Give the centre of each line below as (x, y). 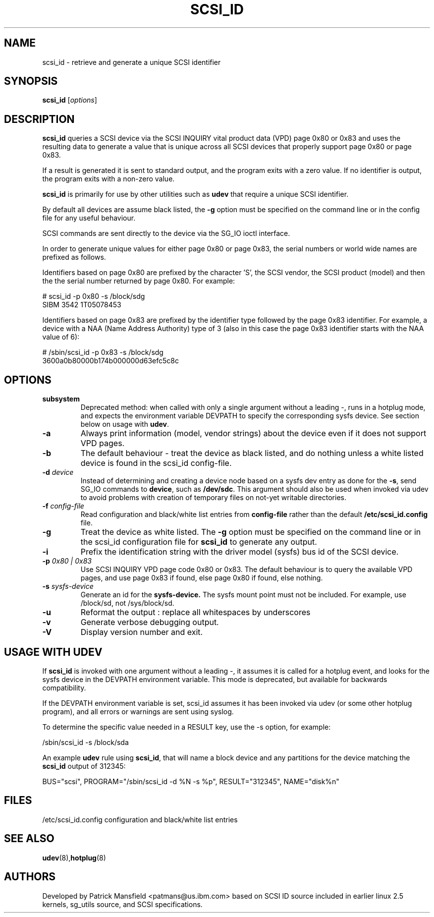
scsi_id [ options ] (70, 100)
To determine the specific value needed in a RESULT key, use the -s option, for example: (187, 727)
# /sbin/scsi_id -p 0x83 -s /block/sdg (103, 352)
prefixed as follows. (74, 257)
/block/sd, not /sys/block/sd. (127, 603)
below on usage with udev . (125, 424)
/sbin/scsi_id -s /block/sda (85, 742)
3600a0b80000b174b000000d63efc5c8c (110, 361)
